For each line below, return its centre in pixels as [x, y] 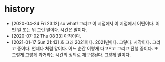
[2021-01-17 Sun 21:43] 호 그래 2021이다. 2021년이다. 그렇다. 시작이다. [82, 42]
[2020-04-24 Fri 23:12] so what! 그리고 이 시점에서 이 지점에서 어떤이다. [83, 23]
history [20, 9]
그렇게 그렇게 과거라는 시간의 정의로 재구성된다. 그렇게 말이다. [71, 54]
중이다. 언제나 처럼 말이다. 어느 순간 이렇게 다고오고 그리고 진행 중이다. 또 [88, 48]
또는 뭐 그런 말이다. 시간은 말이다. [55, 30]
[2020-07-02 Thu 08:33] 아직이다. [47, 36]
